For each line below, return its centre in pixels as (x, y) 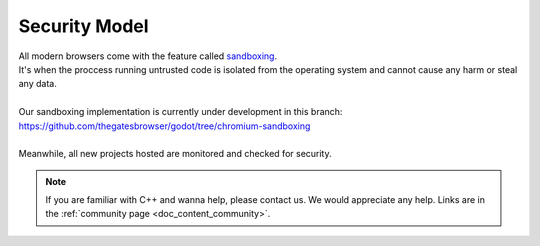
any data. (37, 84)
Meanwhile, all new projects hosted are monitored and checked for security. (175, 154)
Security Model (83, 26)
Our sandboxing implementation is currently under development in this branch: (180, 112)
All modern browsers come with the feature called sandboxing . (148, 56)
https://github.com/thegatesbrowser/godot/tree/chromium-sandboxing (164, 126)
